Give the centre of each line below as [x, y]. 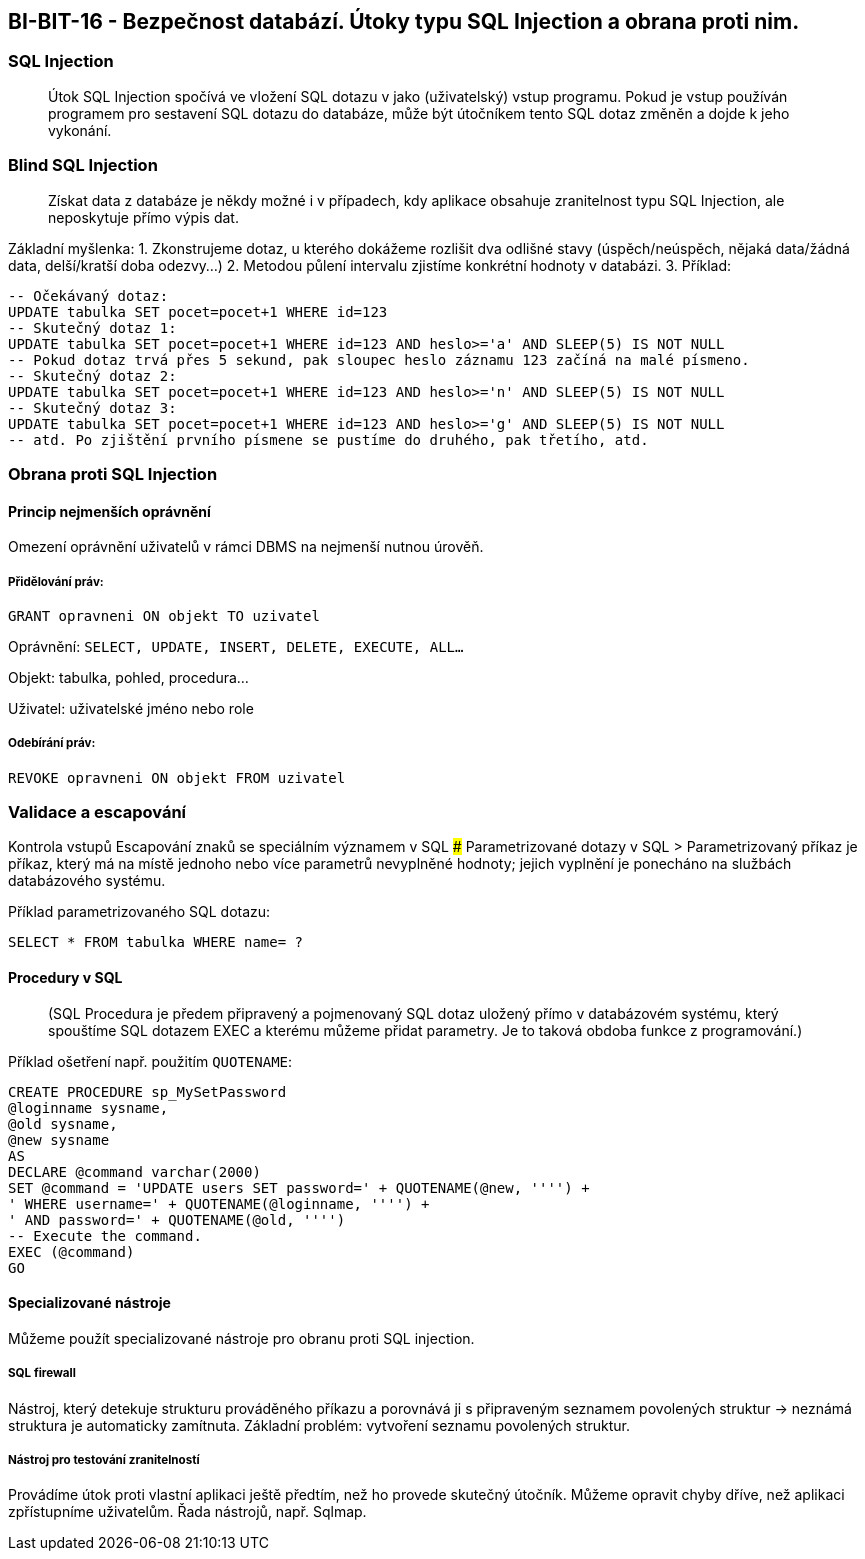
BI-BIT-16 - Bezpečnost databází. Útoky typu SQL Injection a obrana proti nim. [404, 21]
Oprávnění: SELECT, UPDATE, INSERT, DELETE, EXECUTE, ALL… [236, 646]
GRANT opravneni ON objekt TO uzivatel [164, 615]
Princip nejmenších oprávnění [109, 511]
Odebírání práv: [52, 743]
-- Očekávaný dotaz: [88, 295]
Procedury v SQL [65, 978]
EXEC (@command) [71, 1251]
